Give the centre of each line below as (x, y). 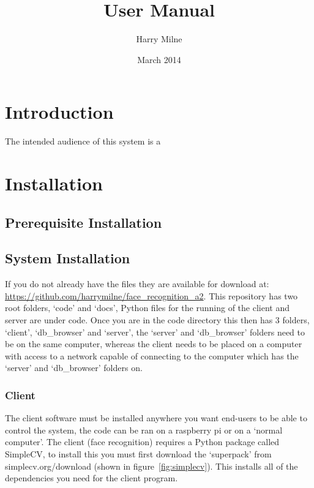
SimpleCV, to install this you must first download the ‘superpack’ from (138, 453)
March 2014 (159, 59)
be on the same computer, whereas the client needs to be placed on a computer (154, 344)
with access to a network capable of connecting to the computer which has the (152, 355)
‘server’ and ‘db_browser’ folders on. (74, 368)
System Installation (68, 258)
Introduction (59, 112)
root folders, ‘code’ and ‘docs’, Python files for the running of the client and (147, 308)
